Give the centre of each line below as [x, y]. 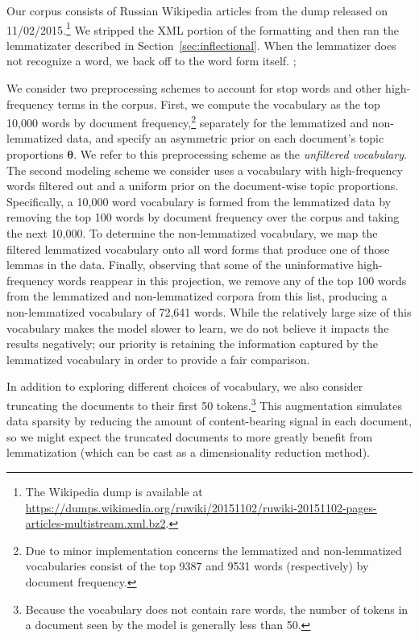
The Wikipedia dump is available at [114, 491]
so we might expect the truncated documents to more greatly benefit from [190, 436]
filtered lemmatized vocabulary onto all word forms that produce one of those [198, 249]
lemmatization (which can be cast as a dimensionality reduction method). [188, 452]
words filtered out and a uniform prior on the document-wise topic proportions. [203, 186]
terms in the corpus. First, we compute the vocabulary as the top [219, 104]
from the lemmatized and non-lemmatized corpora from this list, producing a [197, 296]
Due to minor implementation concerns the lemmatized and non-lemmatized [214, 550]
